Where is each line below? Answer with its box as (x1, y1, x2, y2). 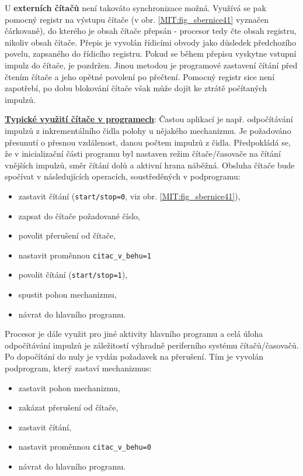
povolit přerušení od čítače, (18, 229, 116, 242)
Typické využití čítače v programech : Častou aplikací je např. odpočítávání (5, 113, 293, 125)
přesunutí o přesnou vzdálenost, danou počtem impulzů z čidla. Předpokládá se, (5, 136, 291, 148)
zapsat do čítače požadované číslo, (18, 209, 140, 222)
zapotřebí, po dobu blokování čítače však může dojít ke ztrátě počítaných (5, 82, 267, 94)
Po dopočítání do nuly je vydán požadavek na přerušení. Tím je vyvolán (5, 350, 263, 363)
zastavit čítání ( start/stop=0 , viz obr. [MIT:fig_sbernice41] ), (18, 189, 241, 202)
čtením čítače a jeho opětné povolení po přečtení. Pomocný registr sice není (5, 70, 275, 82)
